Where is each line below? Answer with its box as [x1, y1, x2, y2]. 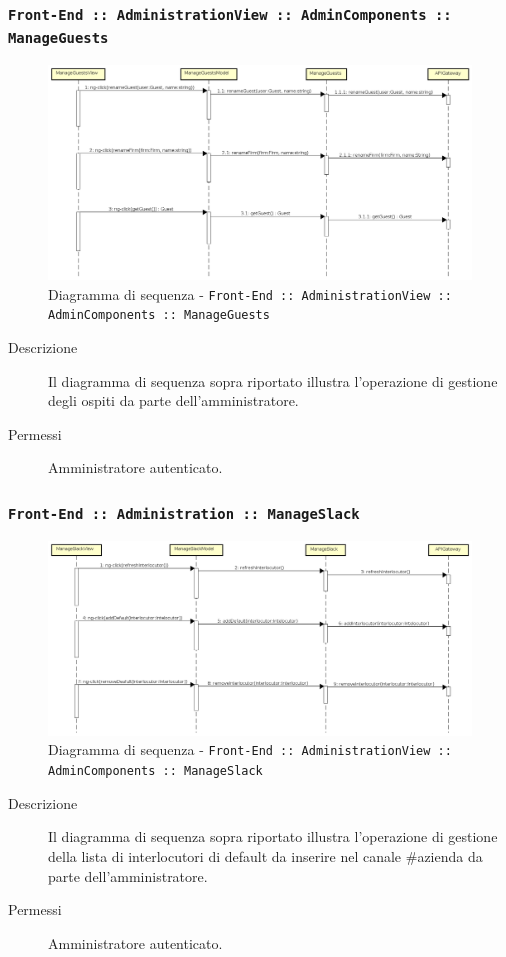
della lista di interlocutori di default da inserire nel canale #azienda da [48, 845, 483, 866]
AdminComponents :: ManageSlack [48, 764, 263, 779]
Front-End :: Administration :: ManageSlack [8, 505, 360, 522]
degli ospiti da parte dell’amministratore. [48, 390, 299, 411]
